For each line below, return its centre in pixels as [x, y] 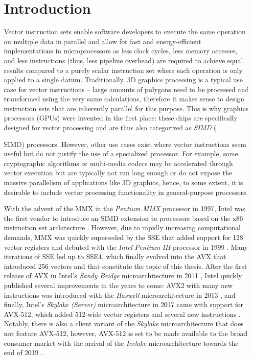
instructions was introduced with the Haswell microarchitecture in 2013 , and [120, 295]
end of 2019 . [23, 352]
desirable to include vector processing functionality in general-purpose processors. [126, 192]
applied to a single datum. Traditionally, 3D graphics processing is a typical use [124, 80]
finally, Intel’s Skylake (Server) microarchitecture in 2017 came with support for [124, 304]
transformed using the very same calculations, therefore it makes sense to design [124, 99]
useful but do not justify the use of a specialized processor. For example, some [121, 154]
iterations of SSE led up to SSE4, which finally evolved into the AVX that [115, 256]
